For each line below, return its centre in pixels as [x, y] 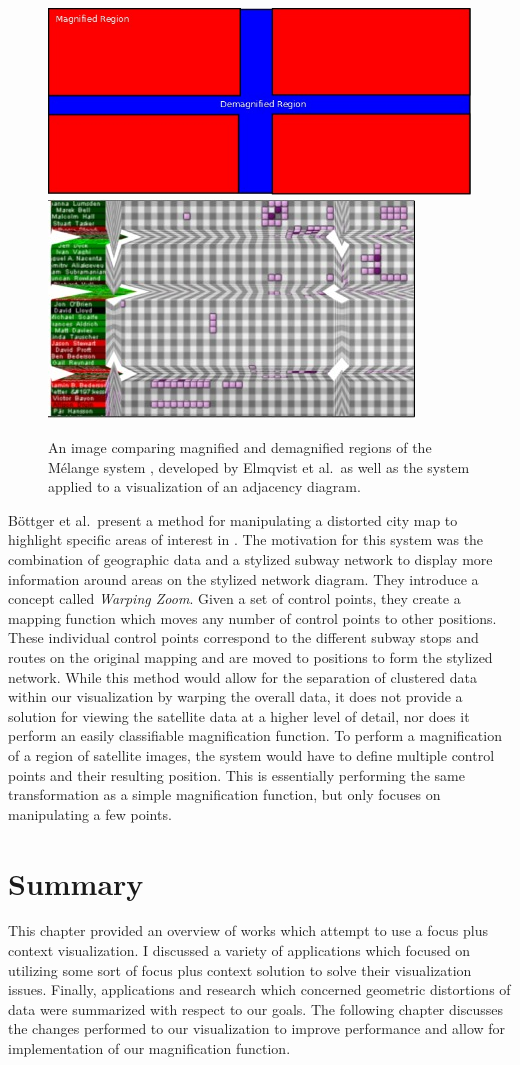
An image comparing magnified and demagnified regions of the [240, 447]
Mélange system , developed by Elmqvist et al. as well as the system [259, 466]
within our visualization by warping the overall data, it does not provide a [235, 696]
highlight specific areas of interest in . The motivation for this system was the [246, 539]
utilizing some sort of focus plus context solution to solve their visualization [240, 969]
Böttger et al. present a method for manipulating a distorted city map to [233, 519]
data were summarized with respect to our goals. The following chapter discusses [255, 1008]
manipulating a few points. [90, 813]
